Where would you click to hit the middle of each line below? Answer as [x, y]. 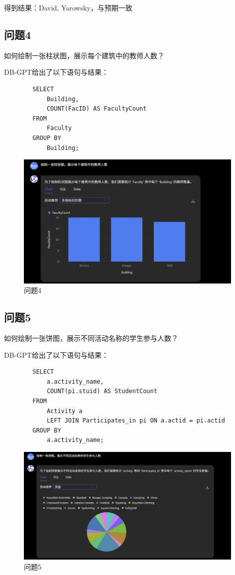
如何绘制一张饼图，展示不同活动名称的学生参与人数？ [91, 338]
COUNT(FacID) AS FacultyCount [97, 109]
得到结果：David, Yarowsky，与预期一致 [68, 7]
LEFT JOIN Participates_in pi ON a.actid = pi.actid [136, 421]
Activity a [64, 411]
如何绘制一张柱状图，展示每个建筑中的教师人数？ [84, 55]
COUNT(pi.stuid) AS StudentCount [102, 391]
